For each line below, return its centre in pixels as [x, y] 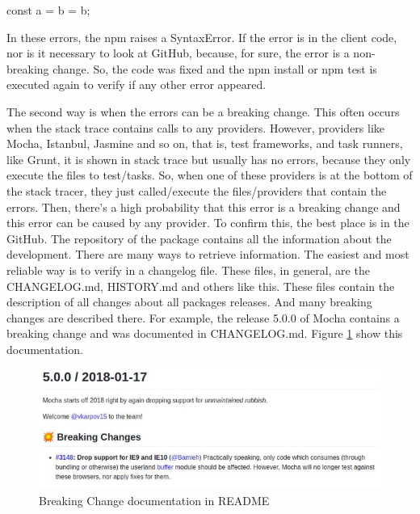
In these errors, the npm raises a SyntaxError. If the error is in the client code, [202, 37]
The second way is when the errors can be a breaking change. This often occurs [203, 111]
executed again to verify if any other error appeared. [136, 84]
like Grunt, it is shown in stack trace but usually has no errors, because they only [209, 159]
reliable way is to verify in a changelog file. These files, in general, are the [188, 270]
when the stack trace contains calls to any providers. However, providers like [196, 127]
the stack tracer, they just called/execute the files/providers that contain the [197, 190]
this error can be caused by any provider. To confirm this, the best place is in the [208, 223]
